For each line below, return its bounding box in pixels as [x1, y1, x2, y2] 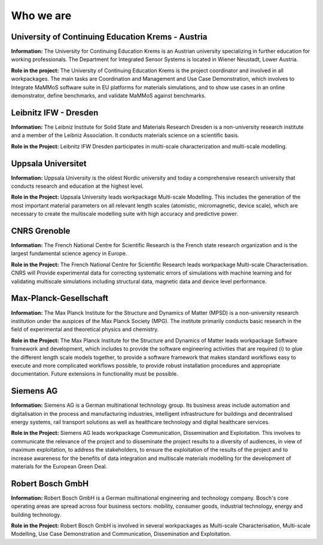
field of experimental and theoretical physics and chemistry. [11, 326, 159, 333]
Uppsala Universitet [11, 159, 87, 169]
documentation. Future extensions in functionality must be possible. [11, 370, 179, 377]
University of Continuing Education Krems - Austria [11, 32, 208, 42]
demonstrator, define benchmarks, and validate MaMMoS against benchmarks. [11, 92, 206, 99]
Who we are [11, 9, 72, 22]
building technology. [11, 511, 62, 518]
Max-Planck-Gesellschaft [11, 293, 109, 303]
